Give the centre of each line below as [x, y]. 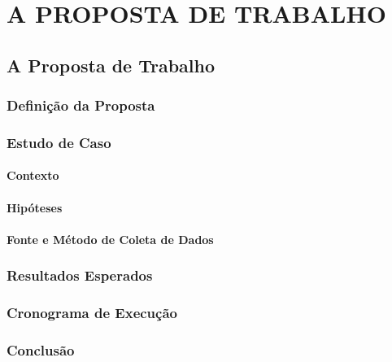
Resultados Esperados [80, 275]
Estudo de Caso [59, 142]
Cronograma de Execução [92, 313]
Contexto [33, 175]
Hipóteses [35, 207]
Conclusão [41, 350]
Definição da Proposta [81, 105]
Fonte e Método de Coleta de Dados [110, 239]
